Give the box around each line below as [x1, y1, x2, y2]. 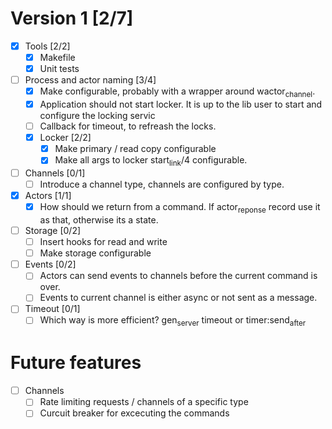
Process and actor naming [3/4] [24, 74, 157, 86]
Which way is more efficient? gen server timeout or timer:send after [39, 314, 307, 329]
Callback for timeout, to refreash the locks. [39, 120, 217, 132]
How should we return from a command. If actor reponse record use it [39, 201, 321, 216]
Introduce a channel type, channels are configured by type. [39, 178, 285, 191]
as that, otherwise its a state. [39, 214, 159, 226]
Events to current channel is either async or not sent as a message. [39, 292, 318, 304]
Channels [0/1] [24, 167, 86, 179]
